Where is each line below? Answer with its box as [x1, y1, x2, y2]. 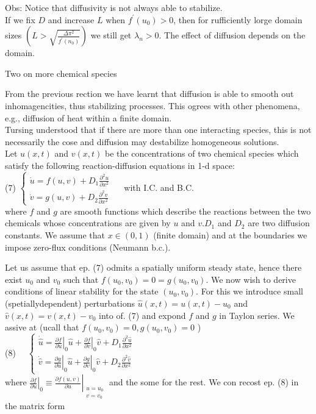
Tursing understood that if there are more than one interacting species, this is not [5, 123, 312, 136]
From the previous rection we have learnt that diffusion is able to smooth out [5, 87, 294, 100]
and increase [48, 13, 95, 26]
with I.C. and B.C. [124, 180, 194, 193]
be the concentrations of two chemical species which [105, 147, 299, 160]
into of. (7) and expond [99, 309, 186, 321]
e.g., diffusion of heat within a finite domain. [5, 111, 172, 124]
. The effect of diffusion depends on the [159, 29, 306, 41]
